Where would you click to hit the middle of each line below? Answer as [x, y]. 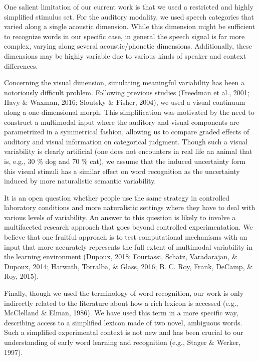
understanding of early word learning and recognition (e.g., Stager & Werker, [122, 342]
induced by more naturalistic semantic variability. [80, 181]
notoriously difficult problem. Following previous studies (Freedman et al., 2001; [127, 92]
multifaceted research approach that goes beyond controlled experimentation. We [128, 227]
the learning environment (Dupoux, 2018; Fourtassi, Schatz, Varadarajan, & [121, 256]
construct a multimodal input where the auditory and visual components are [122, 122]
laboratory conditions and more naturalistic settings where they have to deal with [130, 207]
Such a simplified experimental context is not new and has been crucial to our [124, 332]
